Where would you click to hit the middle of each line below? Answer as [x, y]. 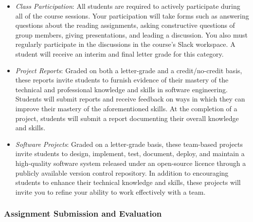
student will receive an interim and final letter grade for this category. [119, 53]
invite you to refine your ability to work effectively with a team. [110, 192]
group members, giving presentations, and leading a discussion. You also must [131, 34]
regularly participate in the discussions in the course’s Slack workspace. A [125, 44]
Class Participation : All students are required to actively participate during [128, 6]
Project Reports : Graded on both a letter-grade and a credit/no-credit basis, [129, 70]
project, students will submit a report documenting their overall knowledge [127, 118]
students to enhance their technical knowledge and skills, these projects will [128, 182]
